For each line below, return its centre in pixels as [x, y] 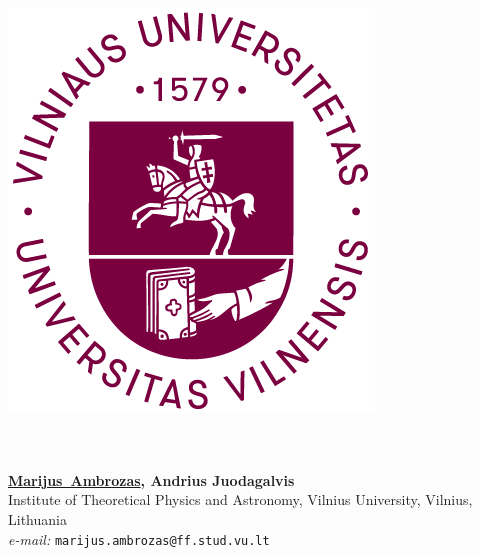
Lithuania [37, 518]
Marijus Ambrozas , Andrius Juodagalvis [151, 479]
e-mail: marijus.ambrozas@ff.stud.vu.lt [139, 538]
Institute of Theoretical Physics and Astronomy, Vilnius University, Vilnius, [240, 499]
